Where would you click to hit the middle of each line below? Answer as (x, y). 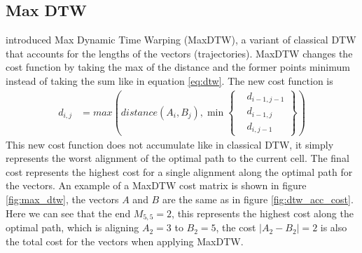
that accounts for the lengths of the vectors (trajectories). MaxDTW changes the (179, 53)
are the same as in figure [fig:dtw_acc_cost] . (258, 199)
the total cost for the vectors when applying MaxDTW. (125, 241)
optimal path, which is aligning (72, 227)
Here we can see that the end (68, 213)
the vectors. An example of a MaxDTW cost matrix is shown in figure (156, 185)
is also (334, 227)
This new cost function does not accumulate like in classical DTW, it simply (170, 144)
